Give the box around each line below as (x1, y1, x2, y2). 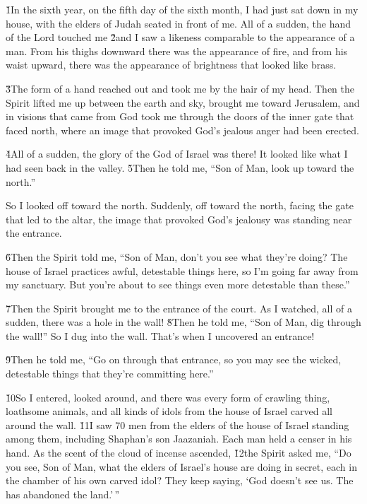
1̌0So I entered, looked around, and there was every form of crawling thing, (6, 389, 330, 404)
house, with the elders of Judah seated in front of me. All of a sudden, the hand (6, 16, 351, 30)
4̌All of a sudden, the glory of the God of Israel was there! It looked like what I (6, 146, 348, 161)
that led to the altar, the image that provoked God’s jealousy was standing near (6, 211, 352, 226)
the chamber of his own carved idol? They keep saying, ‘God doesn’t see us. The (6, 473, 354, 488)
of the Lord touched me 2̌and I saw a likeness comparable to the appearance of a (6, 30, 355, 45)
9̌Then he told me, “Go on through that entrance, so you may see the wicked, (6, 352, 342, 367)
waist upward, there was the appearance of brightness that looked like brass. (6, 57, 337, 72)
